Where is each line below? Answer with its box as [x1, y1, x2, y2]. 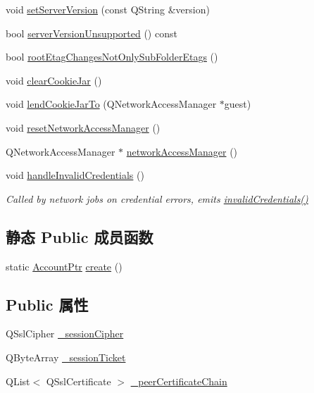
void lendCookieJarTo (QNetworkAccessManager [6, 96, 217, 111]
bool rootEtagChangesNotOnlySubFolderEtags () [6, 49, 218, 64]
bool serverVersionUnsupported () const [6, 25, 177, 40]
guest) [224, 96, 251, 111]
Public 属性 [6, 293, 89, 315]
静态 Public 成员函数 [6, 225, 153, 247]
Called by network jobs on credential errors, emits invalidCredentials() [6, 191, 308, 206]
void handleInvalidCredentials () [6, 168, 144, 182]
